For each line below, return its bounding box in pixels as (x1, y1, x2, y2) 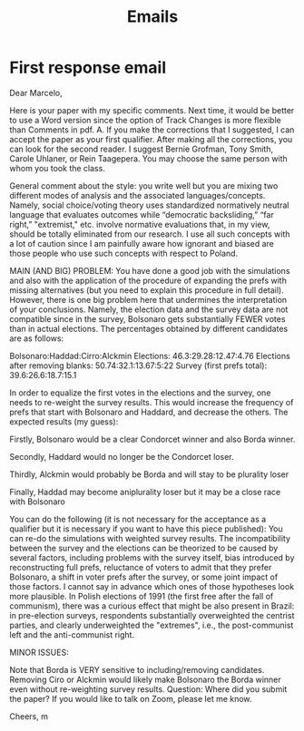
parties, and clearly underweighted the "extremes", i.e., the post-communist (9, 619, 294, 630)
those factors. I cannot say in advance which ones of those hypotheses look (9, 580, 295, 591)
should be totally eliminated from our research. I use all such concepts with (9, 229, 290, 239)
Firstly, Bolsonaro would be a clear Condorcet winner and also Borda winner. (9, 434, 296, 444)
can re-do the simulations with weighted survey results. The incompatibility (9, 532, 291, 543)
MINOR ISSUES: (9, 647, 70, 658)
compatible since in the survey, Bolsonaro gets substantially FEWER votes (9, 313, 286, 324)
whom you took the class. (9, 162, 106, 173)
